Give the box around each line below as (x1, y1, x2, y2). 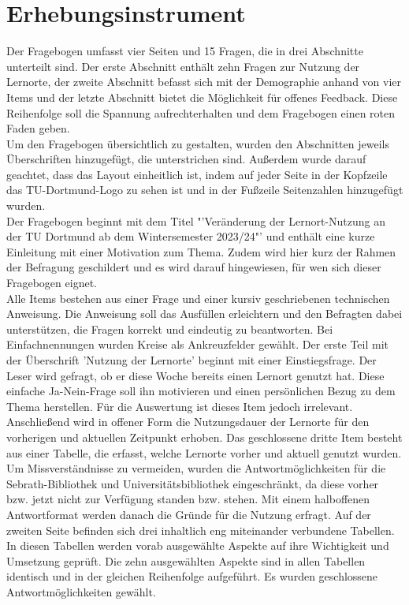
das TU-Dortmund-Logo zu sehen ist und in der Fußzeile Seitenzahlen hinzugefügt (6, 181, 403, 198)
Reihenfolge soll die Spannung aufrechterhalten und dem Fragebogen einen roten (6, 104, 396, 121)
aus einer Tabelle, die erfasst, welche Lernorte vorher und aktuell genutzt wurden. (6, 444, 402, 461)
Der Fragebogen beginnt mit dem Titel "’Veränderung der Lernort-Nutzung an (6, 212, 385, 229)
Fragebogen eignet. (6, 274, 97, 291)
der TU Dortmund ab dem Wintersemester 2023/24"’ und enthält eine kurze (6, 228, 375, 245)
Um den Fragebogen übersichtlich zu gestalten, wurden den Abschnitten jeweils (6, 135, 389, 151)
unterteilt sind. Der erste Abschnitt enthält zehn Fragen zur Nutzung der (6, 58, 360, 74)
